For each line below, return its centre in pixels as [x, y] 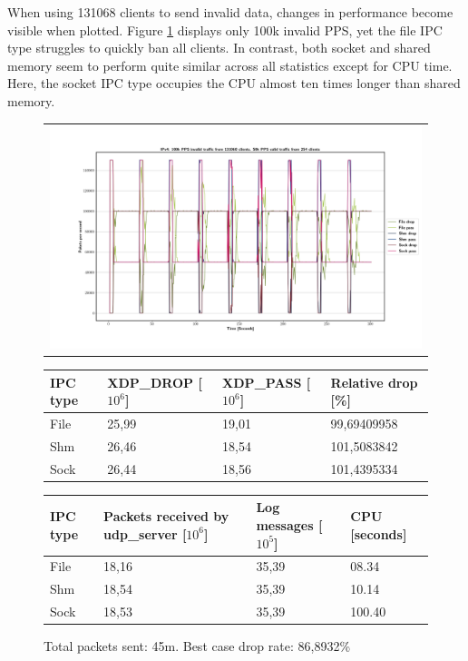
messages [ [289, 525]
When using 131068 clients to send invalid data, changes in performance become [230, 12]
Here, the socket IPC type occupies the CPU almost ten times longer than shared [234, 83]
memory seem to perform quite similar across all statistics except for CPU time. [230, 65]
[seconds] [379, 533]
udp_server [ [145, 533]
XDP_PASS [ [267, 382]
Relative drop [374, 382]
